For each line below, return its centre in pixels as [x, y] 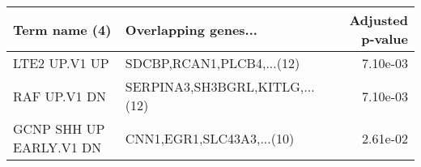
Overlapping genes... [191, 29]
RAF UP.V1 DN [60, 96]
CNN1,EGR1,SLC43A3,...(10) [210, 138]
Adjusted [378, 20]
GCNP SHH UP [59, 128]
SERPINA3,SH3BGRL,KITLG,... [220, 86]
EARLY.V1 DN [57, 147]
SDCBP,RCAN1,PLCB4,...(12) [213, 63]
